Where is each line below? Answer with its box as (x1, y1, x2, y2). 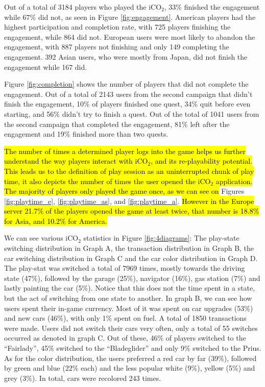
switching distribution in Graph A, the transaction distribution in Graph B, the (4, 243, 254, 253)
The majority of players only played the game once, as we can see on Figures (4, 186, 245, 196)
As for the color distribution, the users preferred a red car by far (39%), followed (4, 352, 257, 363)
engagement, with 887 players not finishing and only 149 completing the (4, 41, 229, 52)
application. (215, 175, 253, 186)
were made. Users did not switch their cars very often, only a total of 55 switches (4, 322, 258, 333)
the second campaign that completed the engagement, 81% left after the (4, 118, 230, 129)
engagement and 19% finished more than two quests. (4, 128, 168, 139)
